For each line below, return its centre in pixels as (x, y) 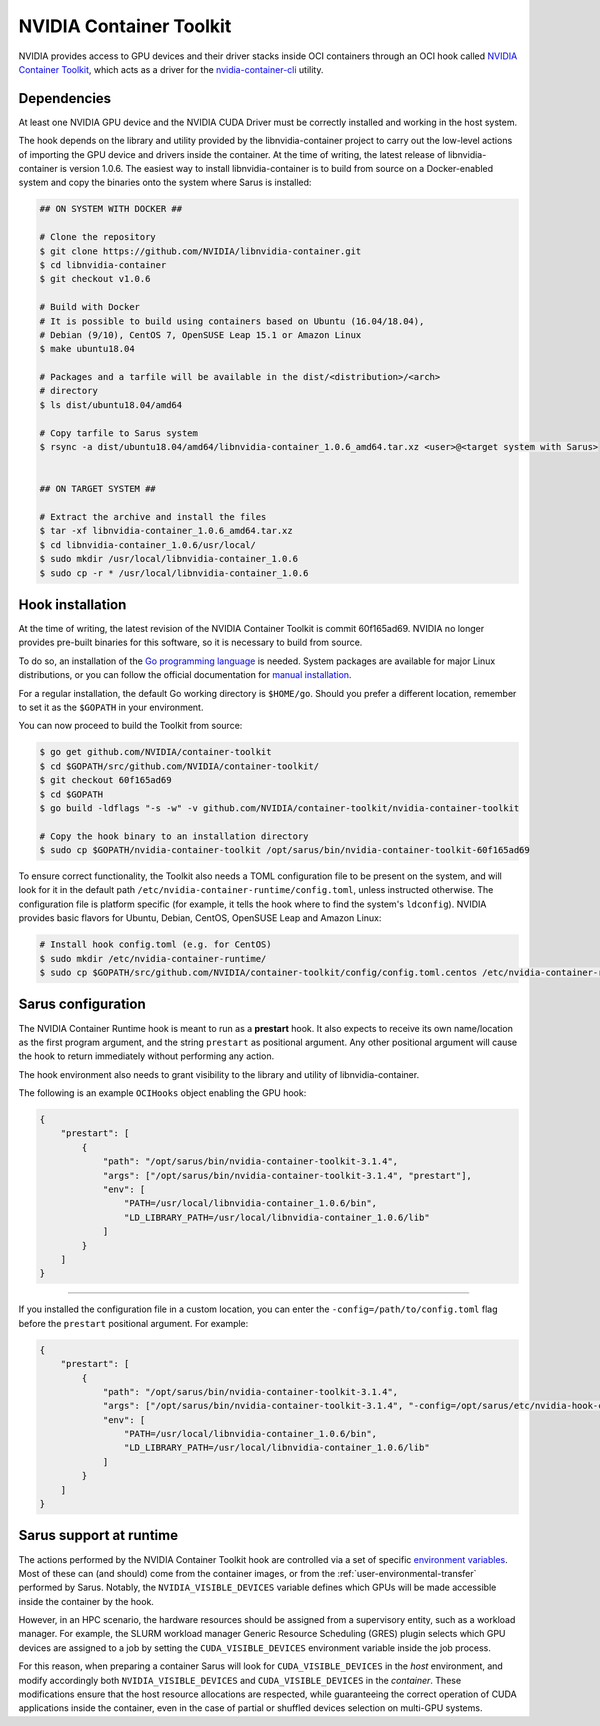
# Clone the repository (98, 237)
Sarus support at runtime (98, 1535)
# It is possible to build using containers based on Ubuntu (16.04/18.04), (232, 321)
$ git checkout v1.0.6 (95, 279)
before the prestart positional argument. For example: (133, 1323)
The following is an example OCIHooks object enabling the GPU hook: (162, 1093)
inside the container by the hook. (86, 1601)
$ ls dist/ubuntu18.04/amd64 (111, 404)
